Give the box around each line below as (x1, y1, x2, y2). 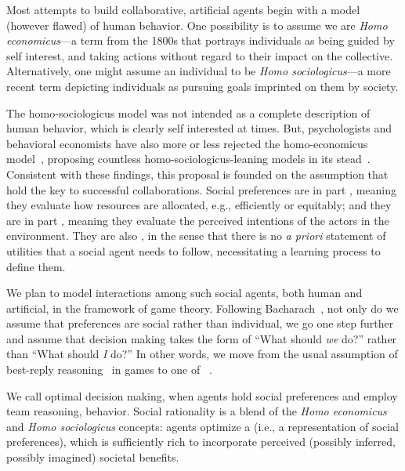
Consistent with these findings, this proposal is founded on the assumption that (6, 165, 389, 182)
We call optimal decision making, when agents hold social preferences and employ (6, 387, 398, 404)
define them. (6, 258, 66, 274)
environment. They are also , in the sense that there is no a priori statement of (6, 227, 386, 244)
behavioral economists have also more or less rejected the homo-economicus (6, 135, 368, 151)
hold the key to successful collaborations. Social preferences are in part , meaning (6, 181, 396, 197)
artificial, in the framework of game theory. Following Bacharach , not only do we (6, 299, 399, 316)
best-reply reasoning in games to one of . (6, 361, 212, 378)
